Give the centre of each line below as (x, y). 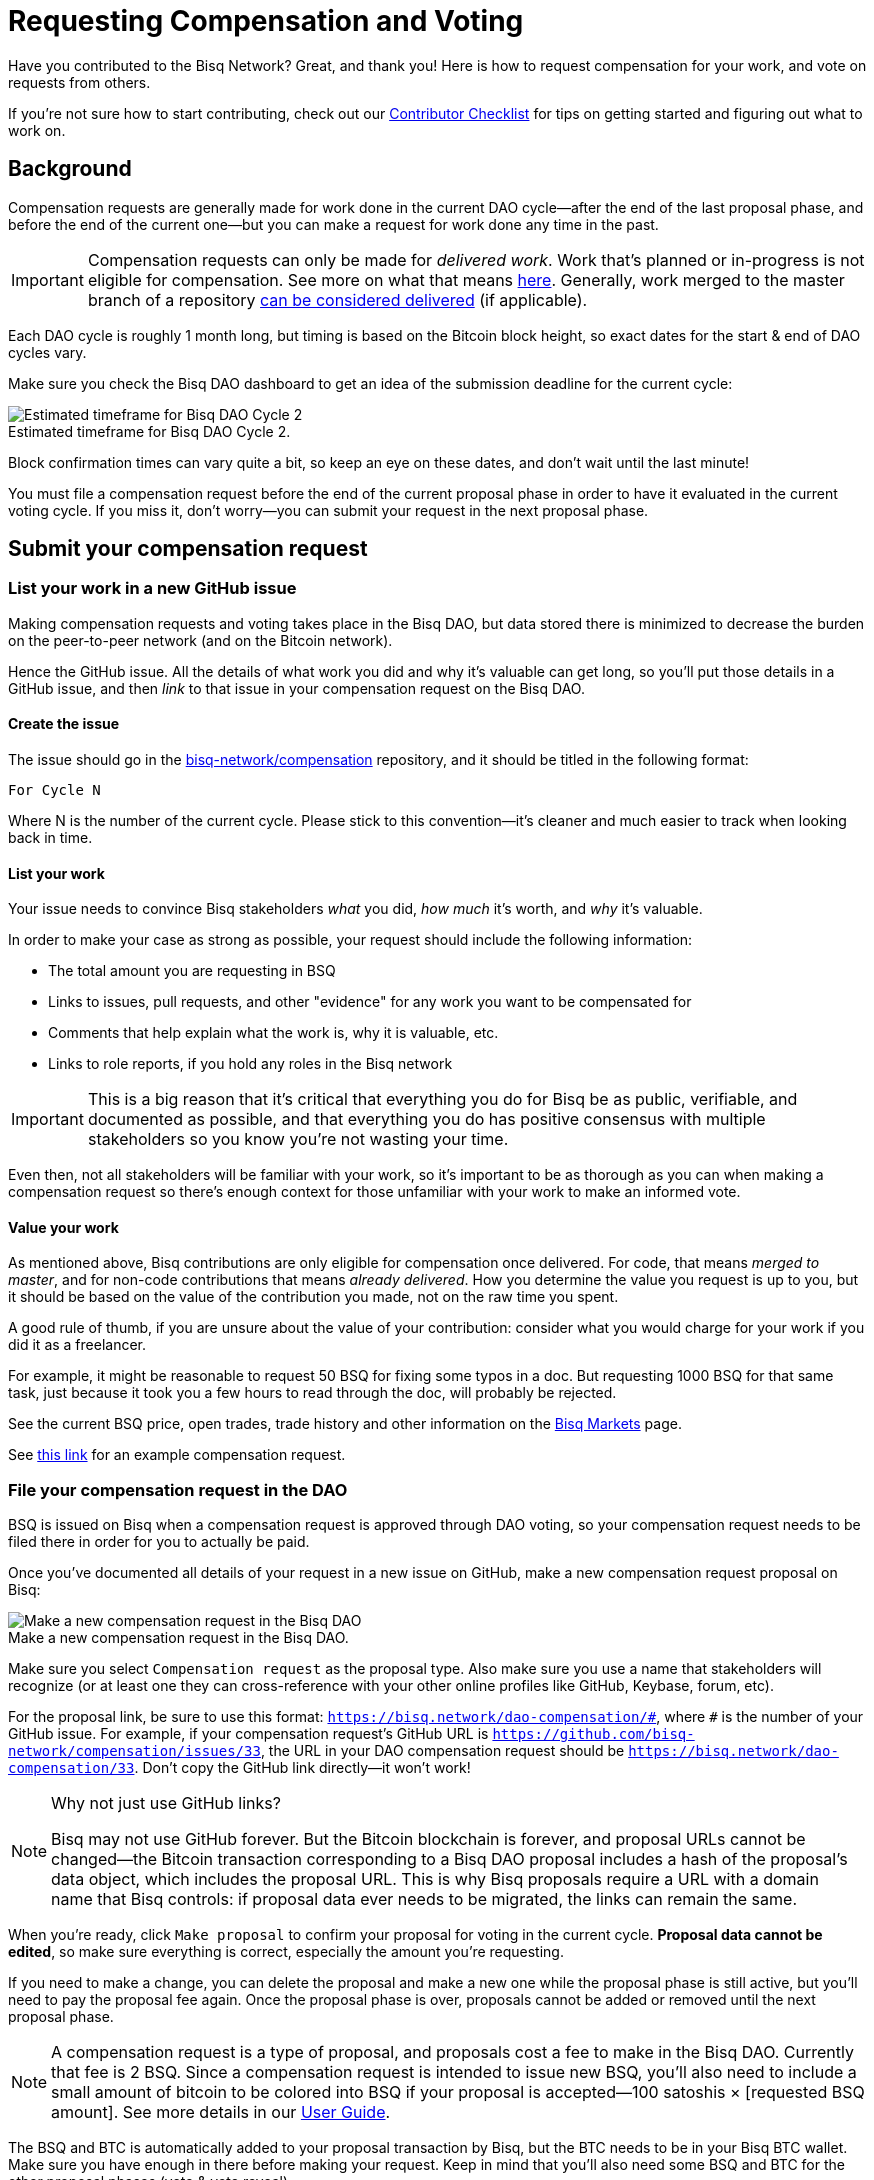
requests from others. (79, 82)
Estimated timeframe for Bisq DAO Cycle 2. (149, 431)
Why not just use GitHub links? (166, 1803)
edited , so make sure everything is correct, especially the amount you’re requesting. (286, 1952)
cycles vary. (47, 352)
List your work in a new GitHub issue (152, 588)
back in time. (50, 838)
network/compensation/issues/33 (134, 1751)
